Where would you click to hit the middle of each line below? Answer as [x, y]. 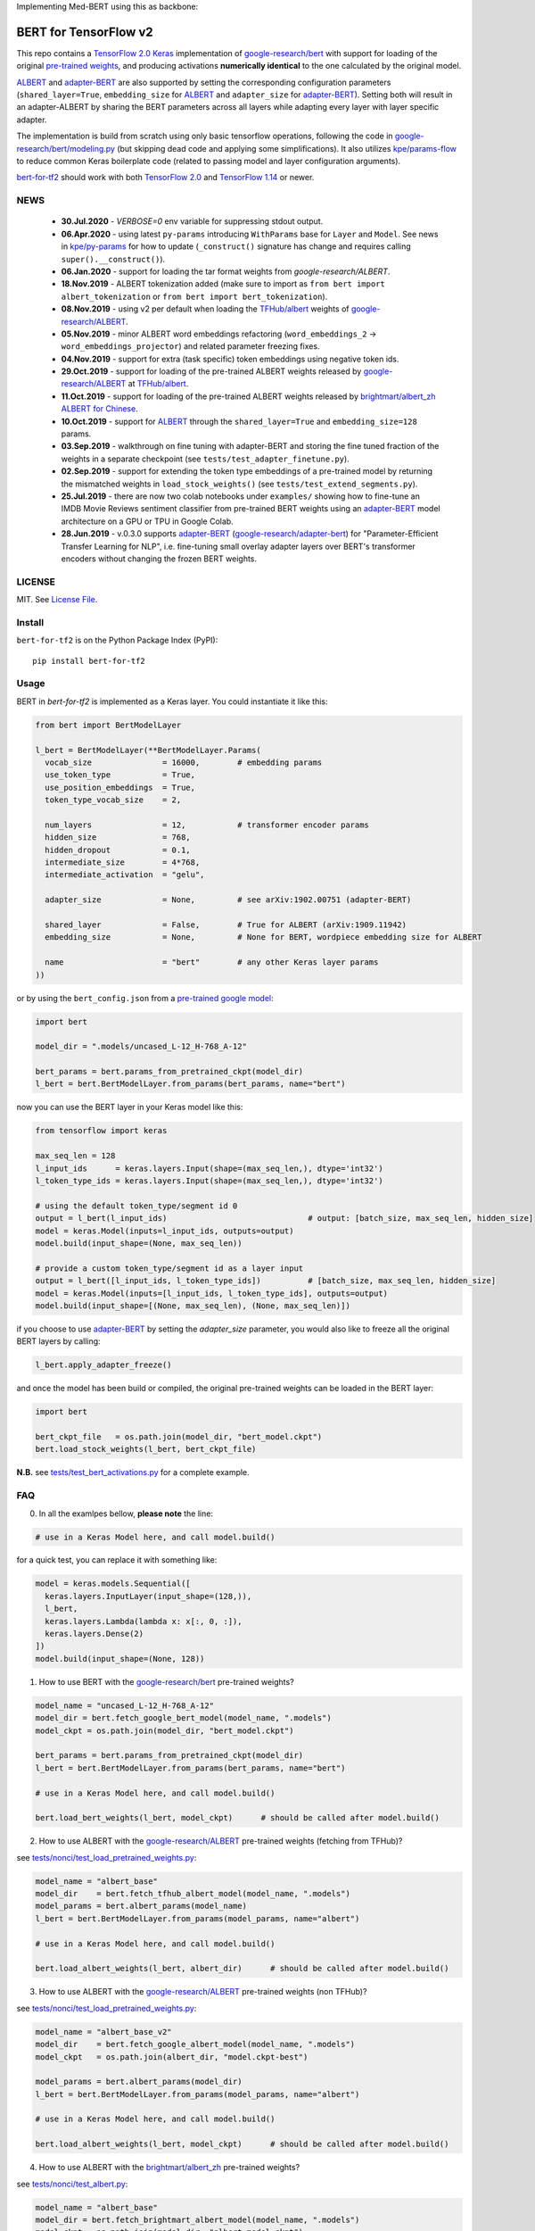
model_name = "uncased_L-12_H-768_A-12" [124, 1705]
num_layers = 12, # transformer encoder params [207, 825]
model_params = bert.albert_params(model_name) [141, 1906]
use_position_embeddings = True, [120, 787]
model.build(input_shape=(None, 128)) [120, 1659]
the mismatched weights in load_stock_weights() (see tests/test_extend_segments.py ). [239, 484]
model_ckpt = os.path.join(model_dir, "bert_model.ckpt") [165, 1730]
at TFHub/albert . [158, 384]
